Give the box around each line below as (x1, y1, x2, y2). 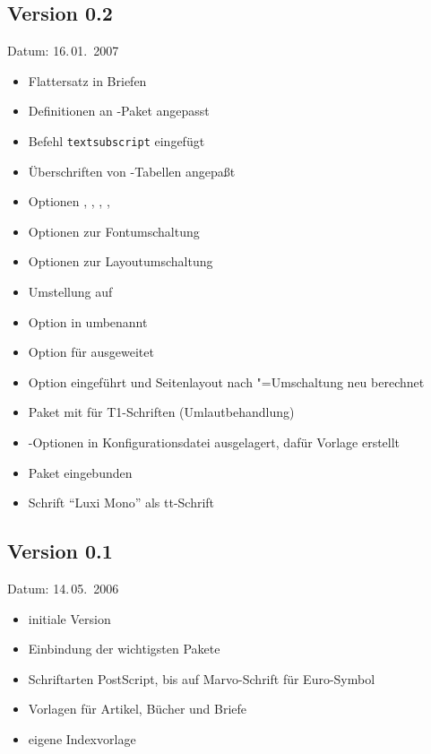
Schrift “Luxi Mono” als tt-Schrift (28, 493, 215, 512)
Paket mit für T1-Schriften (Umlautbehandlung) (28, 403, 295, 421)
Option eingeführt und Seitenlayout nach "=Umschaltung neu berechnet (28, 372, 425, 391)
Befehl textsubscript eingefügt (28, 131, 205, 150)
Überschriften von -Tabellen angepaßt (28, 161, 236, 180)
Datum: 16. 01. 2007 (7, 41, 119, 60)
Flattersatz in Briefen (28, 71, 147, 90)
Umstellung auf (28, 282, 113, 301)
